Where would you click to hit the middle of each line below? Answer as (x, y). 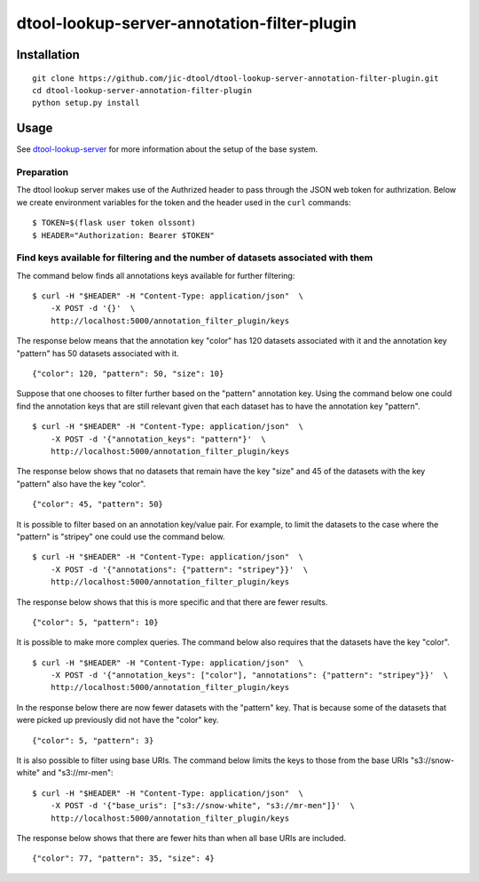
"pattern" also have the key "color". (81, 483)
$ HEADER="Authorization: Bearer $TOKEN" (123, 235)
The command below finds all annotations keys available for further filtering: (156, 275)
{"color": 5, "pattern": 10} (95, 622)
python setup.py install (86, 103)
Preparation (43, 172)
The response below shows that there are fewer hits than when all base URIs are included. (181, 838)
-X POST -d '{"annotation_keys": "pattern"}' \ (158, 439)
